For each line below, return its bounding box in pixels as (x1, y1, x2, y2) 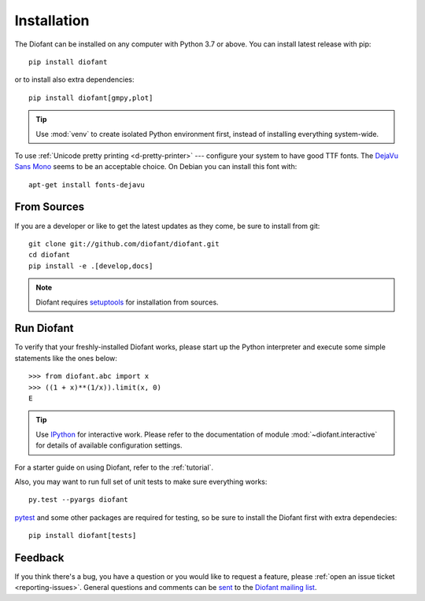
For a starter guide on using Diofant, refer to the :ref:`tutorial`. (14, 463, 214, 472)
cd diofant (28, 250, 71, 260)
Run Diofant (14, 322, 74, 335)
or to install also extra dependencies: (14, 75, 135, 84)
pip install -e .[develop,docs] (28, 261, 153, 271)
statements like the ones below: (14, 353, 118, 363)
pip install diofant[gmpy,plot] (28, 93, 153, 102)
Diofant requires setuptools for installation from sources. (35, 297, 220, 307)
